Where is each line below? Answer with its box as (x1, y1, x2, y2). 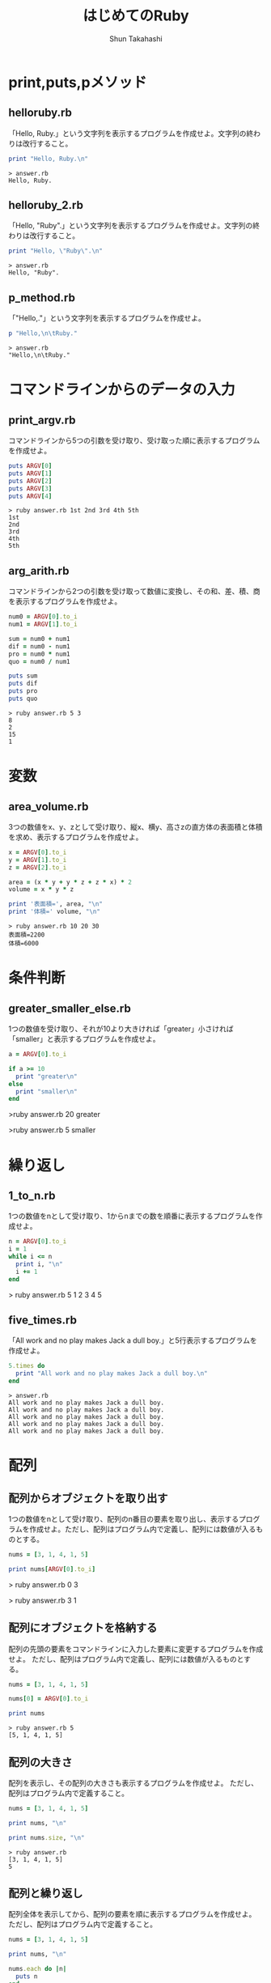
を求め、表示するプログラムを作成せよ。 (8, 832, 143, 842)
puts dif (8, 680, 38, 688)
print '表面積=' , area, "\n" (8, 900, 104, 908)
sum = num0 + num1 (8, 635, 70, 643)
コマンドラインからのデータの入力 (8, 380, 236, 399)
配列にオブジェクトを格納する (8, 1621, 158, 1635)
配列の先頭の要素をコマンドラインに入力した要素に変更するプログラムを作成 (8, 1644, 264, 1654)
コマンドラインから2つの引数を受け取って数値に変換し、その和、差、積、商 (8, 587, 260, 597)
